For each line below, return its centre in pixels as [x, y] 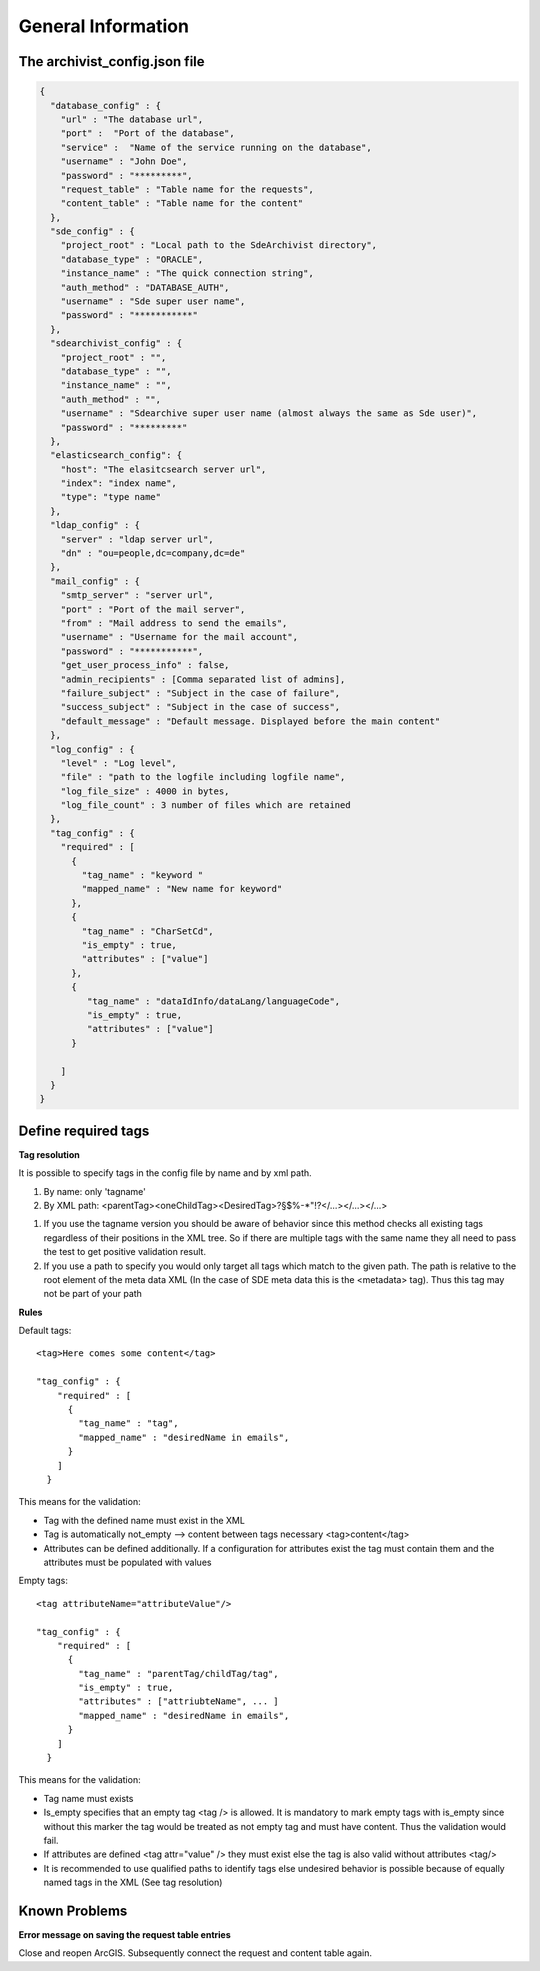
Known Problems [73, 1910]
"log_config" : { [92, 749]
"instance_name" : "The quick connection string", [187, 273]
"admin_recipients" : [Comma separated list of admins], [203, 679]
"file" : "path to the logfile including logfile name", [203, 777]
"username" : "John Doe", [124, 161]
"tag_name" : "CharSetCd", [147, 931]
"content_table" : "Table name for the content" [182, 203]
